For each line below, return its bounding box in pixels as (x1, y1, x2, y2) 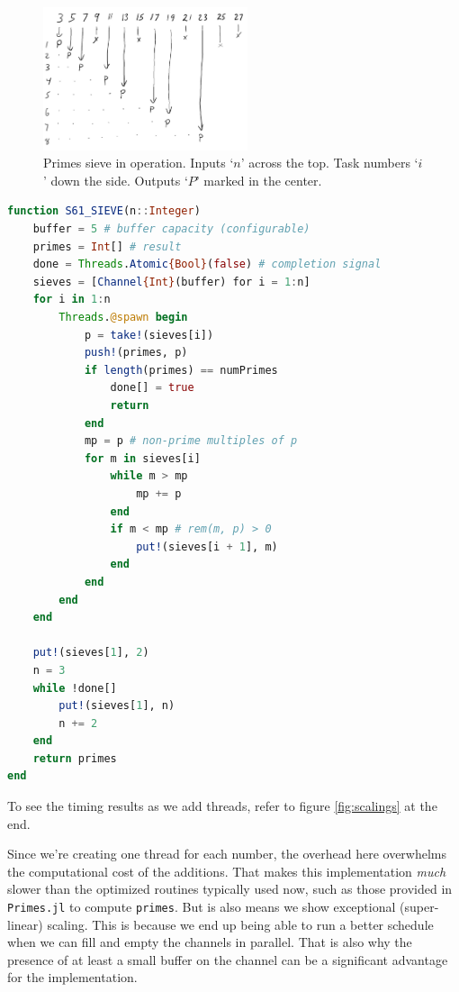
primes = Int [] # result (32, 240, 182, 253)
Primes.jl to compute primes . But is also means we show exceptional (7, 897, 396, 916)
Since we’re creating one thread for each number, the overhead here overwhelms (7, 844, 447, 863)
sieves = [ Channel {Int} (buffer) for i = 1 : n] (32, 275, 310, 288)
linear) (7, 915, 43, 933)
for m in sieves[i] (84, 451, 201, 465)
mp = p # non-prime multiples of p (84, 434, 298, 448)
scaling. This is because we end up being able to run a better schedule (47, 915, 434, 933)
